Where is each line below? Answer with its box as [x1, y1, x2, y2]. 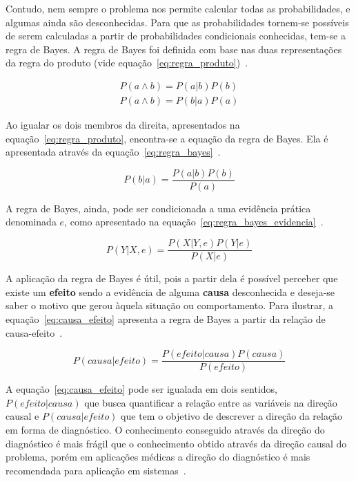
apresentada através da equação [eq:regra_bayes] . [6, 145, 221, 159]
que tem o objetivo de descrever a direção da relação [121, 409, 343, 423]
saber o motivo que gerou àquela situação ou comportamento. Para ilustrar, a [6, 298, 334, 313]
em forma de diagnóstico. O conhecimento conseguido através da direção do [6, 422, 325, 436]
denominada [6, 214, 57, 229]
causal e [6, 409, 39, 423]
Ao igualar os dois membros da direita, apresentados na [6, 118, 240, 132]
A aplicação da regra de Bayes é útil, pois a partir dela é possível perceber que [6, 271, 338, 286]
